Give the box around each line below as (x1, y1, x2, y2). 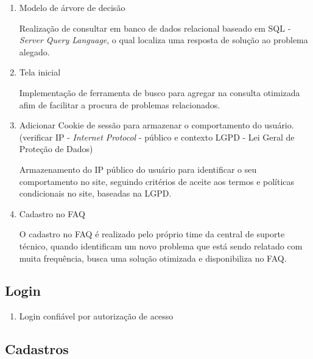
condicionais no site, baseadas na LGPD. (19, 187, 172, 200)
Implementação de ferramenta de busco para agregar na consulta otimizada (19, 86, 300, 99)
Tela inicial (19, 66, 61, 78)
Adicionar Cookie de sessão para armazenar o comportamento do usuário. (19, 119, 294, 131)
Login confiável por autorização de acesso (19, 310, 174, 322)
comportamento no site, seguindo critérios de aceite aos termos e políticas (19, 175, 295, 187)
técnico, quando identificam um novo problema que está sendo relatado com (19, 239, 303, 252)
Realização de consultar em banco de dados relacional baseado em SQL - (19, 21, 291, 34)
